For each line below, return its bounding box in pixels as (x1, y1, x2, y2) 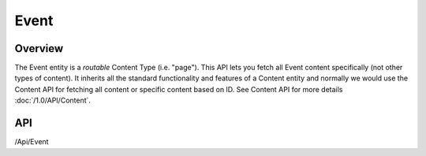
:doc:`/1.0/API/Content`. (14, 95, 91, 106)
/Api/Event (14, 137, 49, 147)
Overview (14, 42, 64, 55)
